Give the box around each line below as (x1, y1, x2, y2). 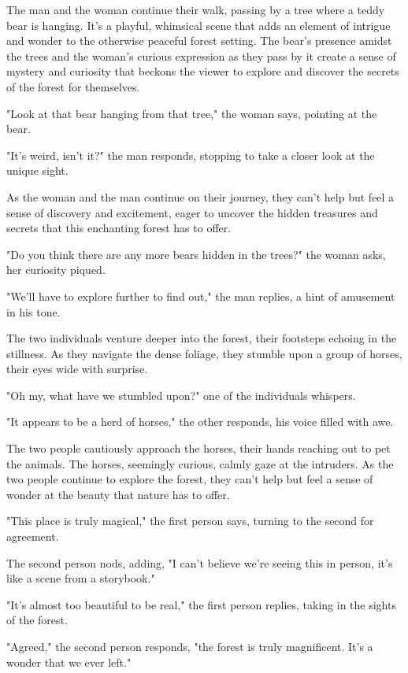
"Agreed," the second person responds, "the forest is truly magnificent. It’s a (6, 638, 373, 654)
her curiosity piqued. (6, 261, 106, 278)
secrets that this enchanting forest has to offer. (6, 220, 232, 236)
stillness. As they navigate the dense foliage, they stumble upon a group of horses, (6, 345, 402, 361)
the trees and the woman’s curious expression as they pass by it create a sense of (6, 47, 396, 64)
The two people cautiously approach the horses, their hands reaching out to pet (6, 440, 391, 457)
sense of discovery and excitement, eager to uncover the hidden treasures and (6, 204, 378, 220)
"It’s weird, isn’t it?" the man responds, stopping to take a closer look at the (6, 146, 375, 163)
